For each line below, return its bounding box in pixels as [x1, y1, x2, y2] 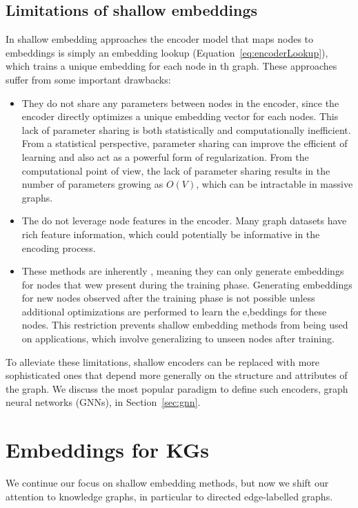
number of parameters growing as [21, 177, 163, 191]
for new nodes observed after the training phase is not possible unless [21, 291, 315, 305]
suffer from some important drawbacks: [6, 72, 171, 86]
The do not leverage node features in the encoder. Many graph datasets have [21, 213, 347, 228]
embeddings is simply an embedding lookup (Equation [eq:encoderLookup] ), [6, 45, 328, 59]
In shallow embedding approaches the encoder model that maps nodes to [6, 32, 314, 46]
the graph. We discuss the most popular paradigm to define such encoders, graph [6, 381, 348, 395]
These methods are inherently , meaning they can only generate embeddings [21, 264, 344, 278]
